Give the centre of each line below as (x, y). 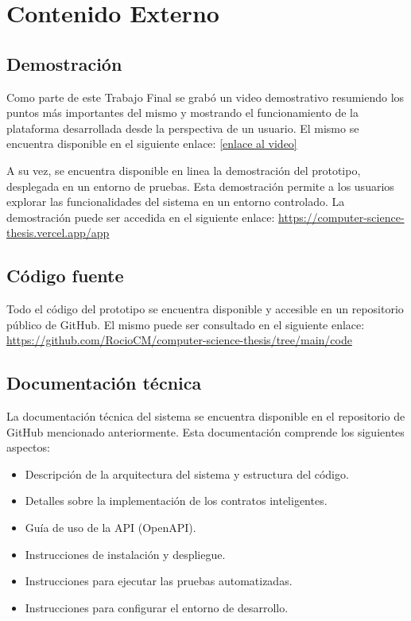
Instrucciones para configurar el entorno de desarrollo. (157, 607)
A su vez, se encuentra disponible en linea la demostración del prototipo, (184, 170)
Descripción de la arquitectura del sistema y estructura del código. (187, 474)
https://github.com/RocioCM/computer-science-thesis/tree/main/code (179, 340)
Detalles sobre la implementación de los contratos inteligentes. (176, 501)
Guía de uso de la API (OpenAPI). (111, 528)
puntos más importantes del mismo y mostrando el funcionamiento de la (183, 113)
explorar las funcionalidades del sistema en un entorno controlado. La (176, 202)
